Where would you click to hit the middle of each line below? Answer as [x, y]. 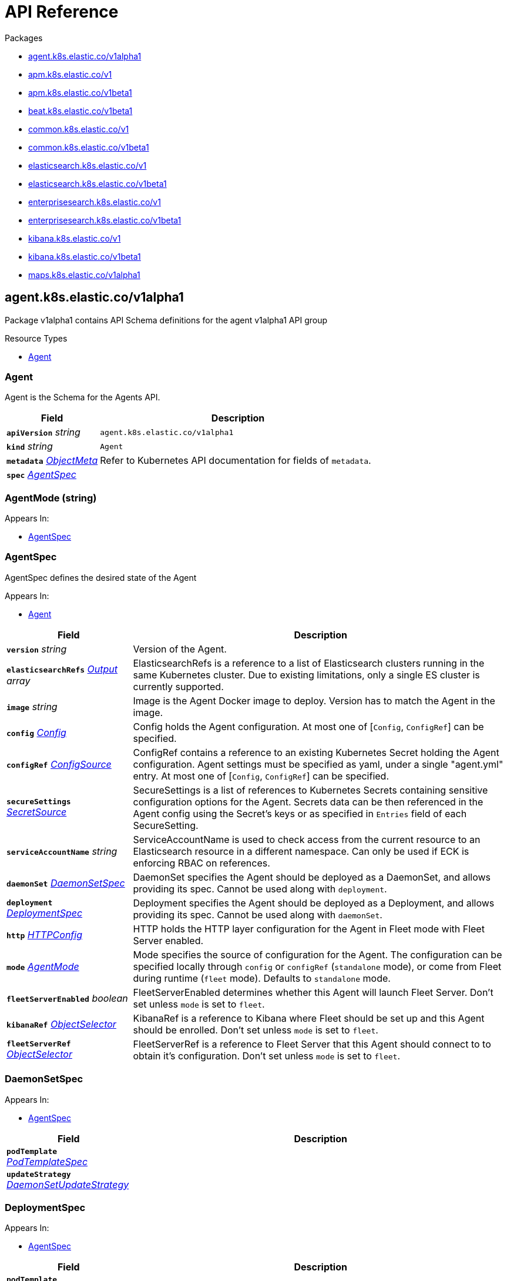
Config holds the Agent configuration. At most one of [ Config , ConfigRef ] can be [308, 726]
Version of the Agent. [180, 649]
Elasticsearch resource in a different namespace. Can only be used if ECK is [301, 851]
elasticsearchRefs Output [62, 669]
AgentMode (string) [51, 498]
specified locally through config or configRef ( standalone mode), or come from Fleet [317, 966]
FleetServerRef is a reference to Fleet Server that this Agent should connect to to [312, 1044]
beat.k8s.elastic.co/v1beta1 [80, 111]
